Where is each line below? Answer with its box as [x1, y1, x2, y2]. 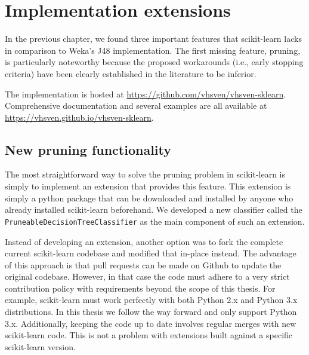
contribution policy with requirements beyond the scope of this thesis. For [5, 281, 276, 294]
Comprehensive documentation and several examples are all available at [5, 99, 267, 112]
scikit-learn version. [5, 340, 76, 353]
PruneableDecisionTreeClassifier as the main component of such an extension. [5, 215, 305, 227]
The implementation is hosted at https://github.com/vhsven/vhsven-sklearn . [5, 87, 286, 100]
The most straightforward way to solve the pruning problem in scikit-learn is [5, 168, 286, 180]
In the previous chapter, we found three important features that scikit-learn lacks [5, 32, 302, 45]
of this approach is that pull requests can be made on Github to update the [5, 258, 282, 271]
